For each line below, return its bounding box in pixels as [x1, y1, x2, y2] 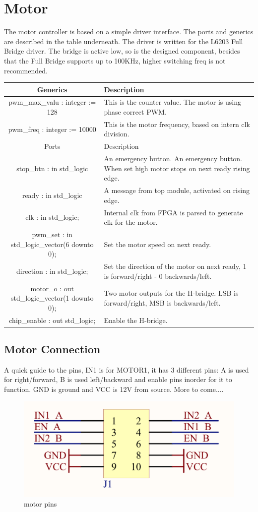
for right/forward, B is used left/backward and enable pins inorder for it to [4, 374, 232, 384]
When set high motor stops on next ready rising [104, 163, 250, 173]
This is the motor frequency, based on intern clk [104, 119, 250, 129]
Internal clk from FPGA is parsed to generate [104, 207, 243, 217]
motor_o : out [30, 283, 74, 293]
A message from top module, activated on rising [104, 185, 250, 195]
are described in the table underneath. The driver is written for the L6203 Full [4, 36, 243, 46]
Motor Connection [4, 341, 101, 357]
